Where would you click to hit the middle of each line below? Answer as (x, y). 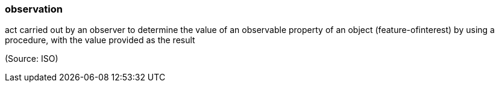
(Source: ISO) (32, 59)
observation (34, 9)
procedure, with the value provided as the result (100, 40)
